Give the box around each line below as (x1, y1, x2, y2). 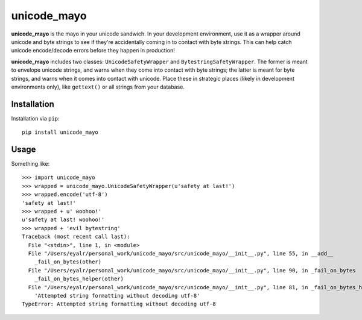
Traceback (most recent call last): (22, 233, 130, 240)
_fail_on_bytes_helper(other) (34, 275, 124, 283)
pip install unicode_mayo (22, 129, 99, 136)
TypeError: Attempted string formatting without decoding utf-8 (22, 301, 217, 307)
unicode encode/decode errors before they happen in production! (11, 47, 175, 54)
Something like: (11, 160, 50, 168)
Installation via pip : (11, 115, 60, 122)
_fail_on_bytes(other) (34, 259, 102, 265)
